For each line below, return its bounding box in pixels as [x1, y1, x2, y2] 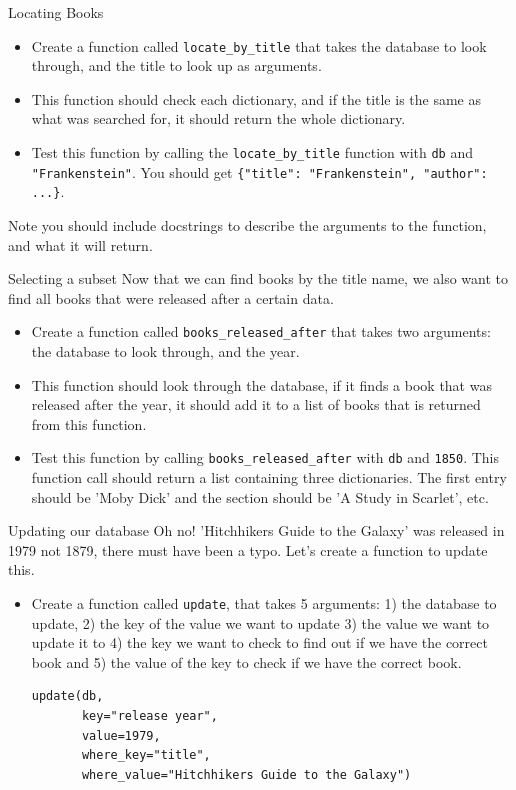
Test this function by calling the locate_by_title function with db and [31, 142, 473, 163]
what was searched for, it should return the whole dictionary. [31, 108, 406, 129]
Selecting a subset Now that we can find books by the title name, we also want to [8, 268, 508, 289]
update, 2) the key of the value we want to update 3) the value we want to [31, 612, 490, 633]
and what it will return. [8, 234, 153, 255]
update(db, [31, 689, 104, 704]
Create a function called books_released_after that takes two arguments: [31, 321, 491, 342]
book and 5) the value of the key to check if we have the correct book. [31, 651, 462, 672]
